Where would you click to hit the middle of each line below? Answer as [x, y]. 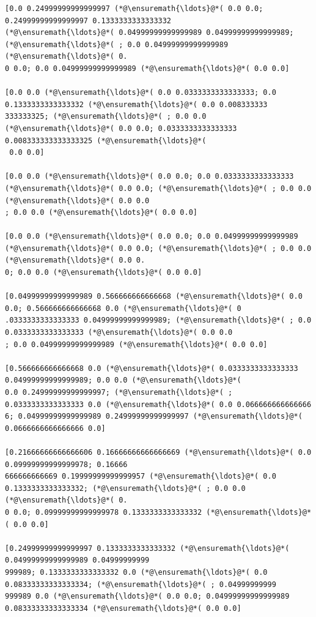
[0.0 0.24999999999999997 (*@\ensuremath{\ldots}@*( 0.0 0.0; [134, 9]
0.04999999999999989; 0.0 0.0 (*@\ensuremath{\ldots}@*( [123, 380]
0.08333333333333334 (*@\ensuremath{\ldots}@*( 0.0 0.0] [123, 608]
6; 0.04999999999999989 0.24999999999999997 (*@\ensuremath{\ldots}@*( [154, 417]
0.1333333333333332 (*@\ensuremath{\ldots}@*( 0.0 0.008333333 [136, 104]
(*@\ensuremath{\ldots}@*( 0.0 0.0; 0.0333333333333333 [121, 128]
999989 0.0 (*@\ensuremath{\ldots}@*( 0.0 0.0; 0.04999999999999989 [147, 596]
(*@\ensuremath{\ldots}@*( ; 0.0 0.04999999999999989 [117, 44]
